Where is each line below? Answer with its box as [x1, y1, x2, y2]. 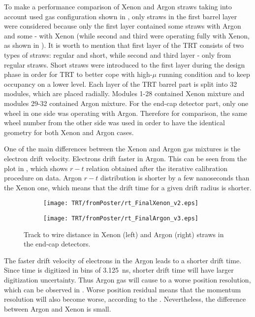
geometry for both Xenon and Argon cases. [4, 127, 134, 137]
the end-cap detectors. [24, 239, 91, 249]
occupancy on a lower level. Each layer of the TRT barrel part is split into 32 [4, 78, 237, 89]
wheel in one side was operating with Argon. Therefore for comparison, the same [4, 107, 248, 118]
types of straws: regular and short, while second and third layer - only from [4, 49, 231, 60]
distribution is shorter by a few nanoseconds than [100, 173, 250, 183]
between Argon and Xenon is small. [4, 303, 111, 314]
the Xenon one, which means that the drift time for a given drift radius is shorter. [4, 182, 252, 192]
